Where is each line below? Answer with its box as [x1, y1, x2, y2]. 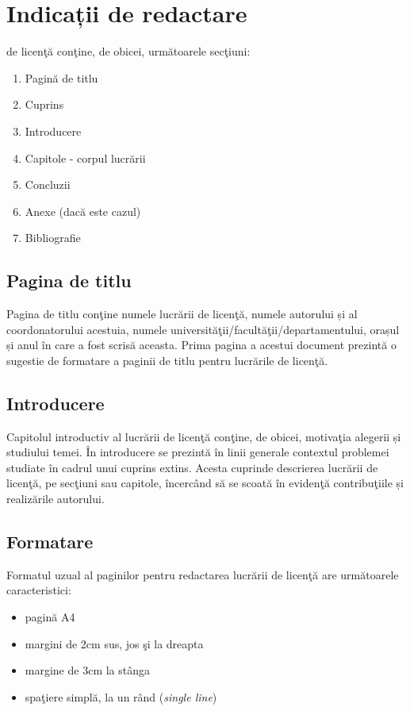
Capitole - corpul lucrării [25, 149, 146, 166]
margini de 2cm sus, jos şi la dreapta [25, 635, 204, 651]
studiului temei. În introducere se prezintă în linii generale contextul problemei [6, 444, 389, 460]
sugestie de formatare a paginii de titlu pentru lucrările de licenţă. [6, 352, 328, 368]
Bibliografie [25, 229, 81, 246]
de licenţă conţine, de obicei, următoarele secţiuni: [6, 43, 251, 60]
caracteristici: [6, 582, 71, 598]
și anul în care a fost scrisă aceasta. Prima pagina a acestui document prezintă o [6, 336, 397, 353]
